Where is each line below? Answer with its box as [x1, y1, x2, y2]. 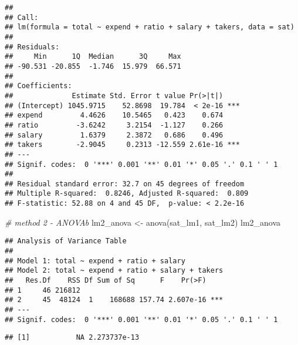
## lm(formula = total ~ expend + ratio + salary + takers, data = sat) [5, 23, 294, 32]
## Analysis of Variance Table [5, 237, 127, 246]
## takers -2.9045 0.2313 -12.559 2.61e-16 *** [5, 140, 240, 149]
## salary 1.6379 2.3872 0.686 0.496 [5, 130, 223, 139]
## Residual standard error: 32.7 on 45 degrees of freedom [5, 179, 245, 188]
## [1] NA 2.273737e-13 [5, 333, 140, 342]
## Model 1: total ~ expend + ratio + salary [5, 256, 185, 265]
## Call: [5, 13, 39, 22]
